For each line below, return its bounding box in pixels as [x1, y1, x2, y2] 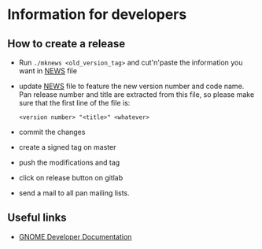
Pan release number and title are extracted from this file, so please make [18, 90, 255, 99]
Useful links [7, 211, 68, 225]
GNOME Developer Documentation [18, 232, 132, 241]
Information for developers [7, 6, 187, 24]
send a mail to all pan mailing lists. [18, 188, 131, 198]
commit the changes [18, 128, 86, 136]
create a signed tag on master [18, 143, 116, 151]
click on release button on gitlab [18, 173, 124, 182]
